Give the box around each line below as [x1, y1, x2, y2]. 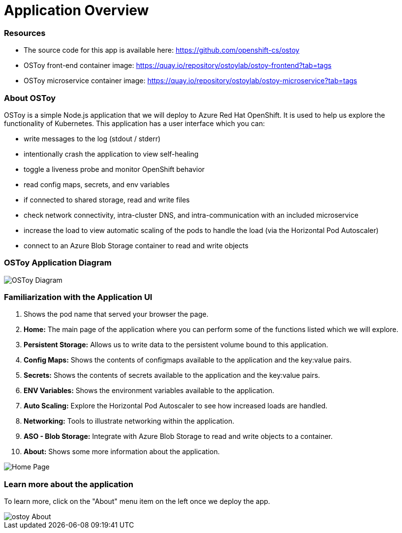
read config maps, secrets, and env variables [24, 180, 170, 189]
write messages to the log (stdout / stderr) [24, 134, 161, 143]
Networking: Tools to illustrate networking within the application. [24, 417, 234, 426]
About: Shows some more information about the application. [24, 447, 220, 456]
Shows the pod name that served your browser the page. [24, 310, 209, 319]
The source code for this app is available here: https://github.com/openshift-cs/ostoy [24, 46, 300, 55]
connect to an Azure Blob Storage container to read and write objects [24, 241, 248, 250]
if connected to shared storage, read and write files [24, 195, 190, 204]
